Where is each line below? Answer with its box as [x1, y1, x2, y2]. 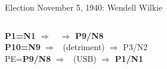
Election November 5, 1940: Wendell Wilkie [5, 1, 163, 13]
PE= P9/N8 [5, 52, 51, 64]
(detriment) [63, 41, 105, 53]
